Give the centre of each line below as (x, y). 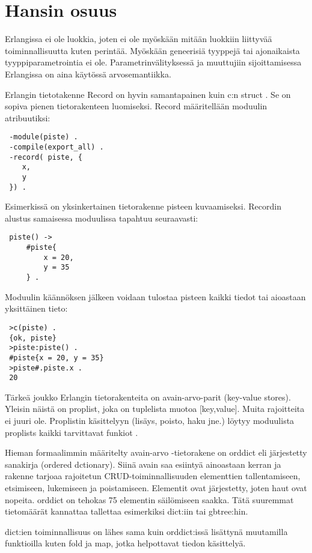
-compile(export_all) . (57, 147)
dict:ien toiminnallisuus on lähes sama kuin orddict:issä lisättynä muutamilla (146, 531)
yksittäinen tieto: (36, 308)
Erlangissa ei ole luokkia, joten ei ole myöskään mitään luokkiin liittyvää (139, 39)
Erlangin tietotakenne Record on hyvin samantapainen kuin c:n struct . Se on (148, 94)
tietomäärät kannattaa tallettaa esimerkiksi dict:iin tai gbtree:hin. (127, 511)
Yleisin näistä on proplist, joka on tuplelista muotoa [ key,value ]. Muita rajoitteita (155, 409)
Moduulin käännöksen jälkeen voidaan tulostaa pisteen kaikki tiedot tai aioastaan (155, 296)
